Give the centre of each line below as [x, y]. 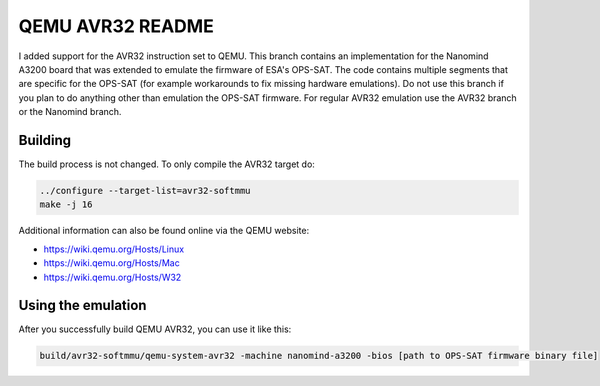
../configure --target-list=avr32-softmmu [145, 190]
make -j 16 [66, 204]
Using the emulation [82, 305]
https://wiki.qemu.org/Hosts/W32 [112, 277]
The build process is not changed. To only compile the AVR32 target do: [166, 164]
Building [45, 140]
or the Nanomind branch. [70, 112]
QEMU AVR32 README [116, 26]
